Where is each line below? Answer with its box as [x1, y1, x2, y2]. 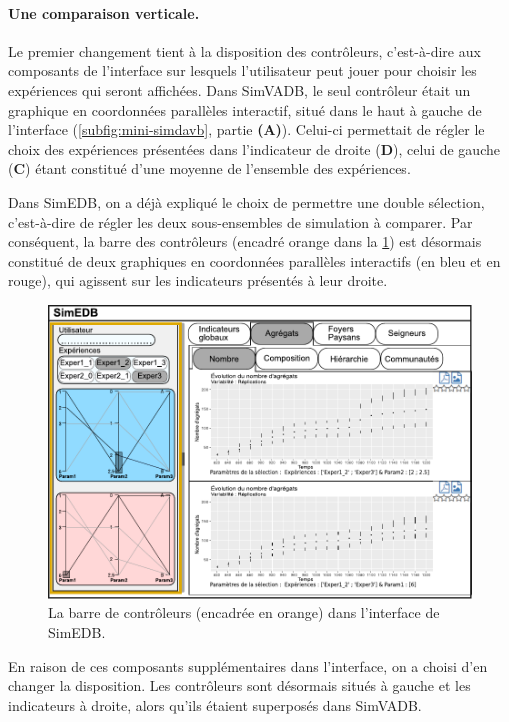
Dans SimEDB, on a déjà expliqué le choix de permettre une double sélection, [8, 191, 485, 212]
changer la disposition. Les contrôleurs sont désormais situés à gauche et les [8, 675, 471, 696]
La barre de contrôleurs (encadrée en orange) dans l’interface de [48, 602, 440, 623]
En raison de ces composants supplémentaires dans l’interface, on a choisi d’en [8, 655, 488, 676]
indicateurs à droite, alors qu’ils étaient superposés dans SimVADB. [8, 694, 422, 715]
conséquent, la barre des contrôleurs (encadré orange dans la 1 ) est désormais [8, 231, 482, 252]
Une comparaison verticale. [8, 2, 200, 23]
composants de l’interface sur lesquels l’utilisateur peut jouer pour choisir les [8, 60, 477, 81]
